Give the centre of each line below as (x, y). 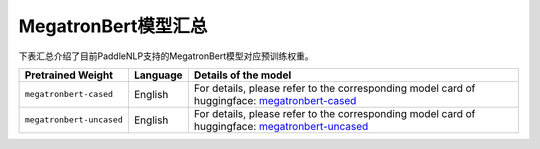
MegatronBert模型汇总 (113, 26)
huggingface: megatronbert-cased (275, 100)
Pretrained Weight (69, 75)
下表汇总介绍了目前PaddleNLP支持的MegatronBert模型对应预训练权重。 (166, 56)
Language (158, 75)
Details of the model (242, 75)
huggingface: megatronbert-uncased (281, 126)
